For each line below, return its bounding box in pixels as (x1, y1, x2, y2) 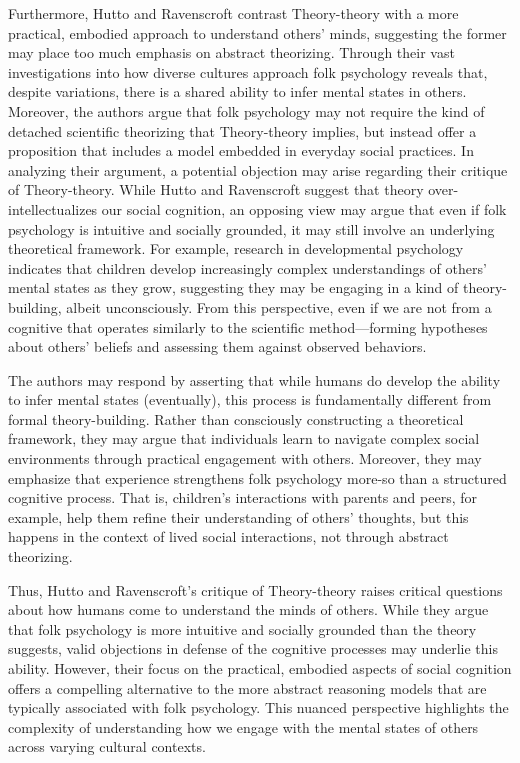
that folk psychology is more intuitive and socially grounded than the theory (8, 618, 477, 639)
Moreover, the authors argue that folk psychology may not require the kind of (8, 100, 485, 121)
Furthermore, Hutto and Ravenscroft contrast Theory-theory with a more (8, 3, 459, 23)
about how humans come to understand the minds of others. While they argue (8, 599, 489, 620)
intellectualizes (8, 198, 98, 219)
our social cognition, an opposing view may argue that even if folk (101, 198, 507, 219)
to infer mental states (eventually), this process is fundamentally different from (8, 389, 492, 410)
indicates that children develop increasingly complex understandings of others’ (8, 257, 487, 278)
